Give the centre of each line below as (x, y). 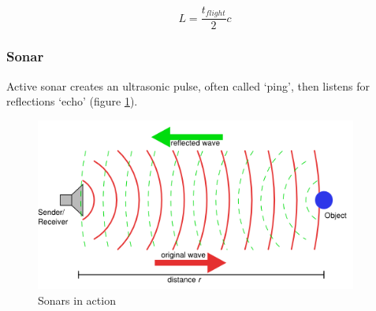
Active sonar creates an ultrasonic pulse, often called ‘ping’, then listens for (188, 85)
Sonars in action (77, 300)
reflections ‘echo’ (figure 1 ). (72, 101)
